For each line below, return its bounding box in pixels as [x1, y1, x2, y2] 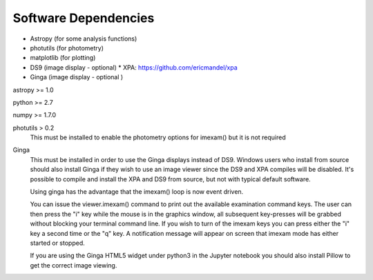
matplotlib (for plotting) [30, 54, 96, 62]
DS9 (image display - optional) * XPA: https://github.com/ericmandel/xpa [30, 63, 238, 72]
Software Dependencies [12, 10, 155, 26]
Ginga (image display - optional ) [30, 73, 124, 81]
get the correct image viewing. [30, 261, 117, 269]
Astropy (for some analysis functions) [30, 34, 137, 43]
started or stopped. [30, 239, 86, 247]
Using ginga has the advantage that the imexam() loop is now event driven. [30, 188, 244, 196]
